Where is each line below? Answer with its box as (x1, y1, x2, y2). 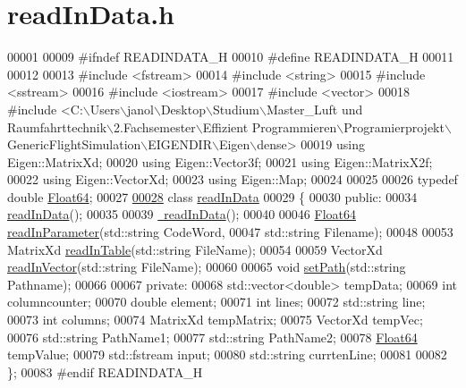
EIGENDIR (148, 135, 212, 154)
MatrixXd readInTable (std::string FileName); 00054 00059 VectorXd (7, 240, 383, 258)
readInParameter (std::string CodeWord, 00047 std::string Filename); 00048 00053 (7, 223, 453, 241)
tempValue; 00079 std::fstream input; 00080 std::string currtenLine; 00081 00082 (7, 345, 447, 364)
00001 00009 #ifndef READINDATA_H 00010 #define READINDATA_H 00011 (7, 47, 454, 66)
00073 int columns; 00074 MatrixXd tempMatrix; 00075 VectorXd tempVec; (7, 310, 423, 329)
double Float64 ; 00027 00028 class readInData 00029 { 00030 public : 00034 (7, 187, 418, 206)
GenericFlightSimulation (7, 135, 141, 154)
